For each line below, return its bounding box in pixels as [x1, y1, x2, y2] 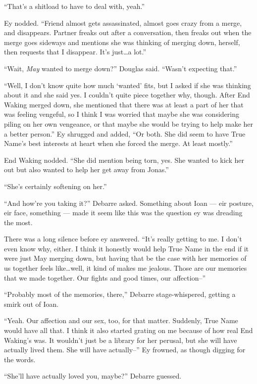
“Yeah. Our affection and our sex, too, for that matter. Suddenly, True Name [4, 315, 238, 326]
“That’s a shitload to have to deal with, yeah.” [4, 1, 145, 11]
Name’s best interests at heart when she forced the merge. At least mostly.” [4, 138, 233, 148]
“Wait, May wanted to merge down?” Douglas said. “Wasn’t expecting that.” [4, 63, 237, 73]
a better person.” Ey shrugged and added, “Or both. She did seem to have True [4, 128, 246, 139]
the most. [4, 217, 33, 227]
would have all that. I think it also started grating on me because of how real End [4, 325, 253, 336]
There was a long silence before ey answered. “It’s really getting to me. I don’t [4, 234, 242, 244]
